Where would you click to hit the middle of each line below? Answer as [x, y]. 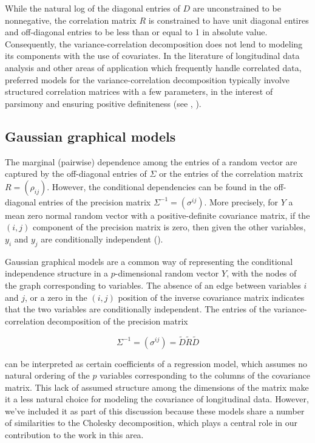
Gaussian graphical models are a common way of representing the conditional [149, 261]
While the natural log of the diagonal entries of [93, 8]
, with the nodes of [262, 273]
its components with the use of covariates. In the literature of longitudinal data [152, 56]
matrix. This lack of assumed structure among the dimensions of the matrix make [157, 387]
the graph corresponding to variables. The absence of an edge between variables [153, 285]
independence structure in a [57, 273]
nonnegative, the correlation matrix [71, 20]
